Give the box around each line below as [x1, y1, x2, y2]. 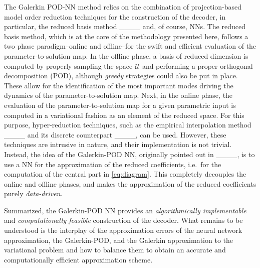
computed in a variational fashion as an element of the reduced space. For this [4, 109, 244, 120]
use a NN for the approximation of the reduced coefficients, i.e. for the [4, 159, 221, 169]
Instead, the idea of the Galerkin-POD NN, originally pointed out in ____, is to [4, 149, 255, 159]
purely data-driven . [4, 188, 63, 199]
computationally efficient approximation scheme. [4, 254, 153, 264]
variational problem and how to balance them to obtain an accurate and [4, 244, 226, 255]
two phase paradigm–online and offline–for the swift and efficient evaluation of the [4, 41, 256, 51]
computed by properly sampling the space [4, 60, 133, 71]
